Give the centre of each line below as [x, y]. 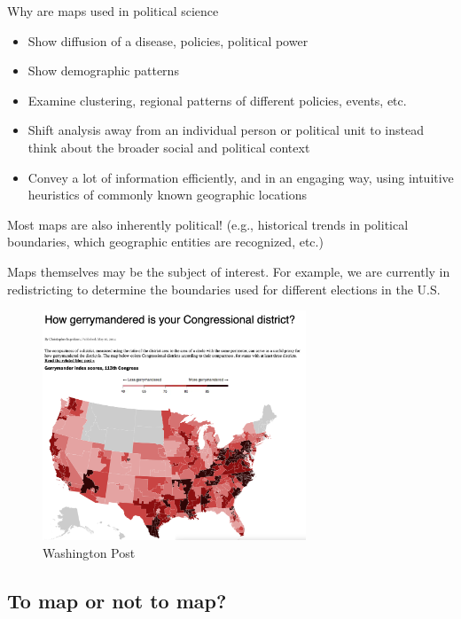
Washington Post [89, 552]
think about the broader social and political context [169, 147]
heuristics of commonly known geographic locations [167, 195]
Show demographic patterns [103, 71]
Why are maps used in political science [113, 11]
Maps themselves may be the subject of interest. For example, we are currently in [229, 271]
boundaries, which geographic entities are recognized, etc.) [165, 242]
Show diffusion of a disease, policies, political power [168, 40]
